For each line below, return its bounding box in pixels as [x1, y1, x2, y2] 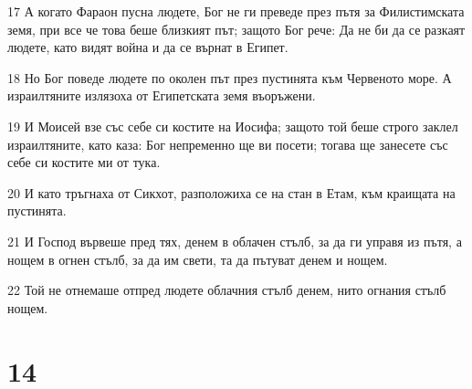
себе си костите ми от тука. [7, 152, 161, 172]
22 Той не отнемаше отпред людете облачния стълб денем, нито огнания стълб [7, 280, 446, 300]
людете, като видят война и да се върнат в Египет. [7, 37, 288, 57]
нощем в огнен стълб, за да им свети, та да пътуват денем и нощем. [7, 249, 388, 268]
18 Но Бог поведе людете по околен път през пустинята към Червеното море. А [7, 68, 452, 87]
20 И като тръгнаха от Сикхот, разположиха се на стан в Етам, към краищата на [7, 183, 456, 202]
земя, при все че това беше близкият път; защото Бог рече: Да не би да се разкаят [7, 19, 466, 38]
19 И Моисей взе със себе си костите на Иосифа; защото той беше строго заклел [7, 116, 458, 135]
